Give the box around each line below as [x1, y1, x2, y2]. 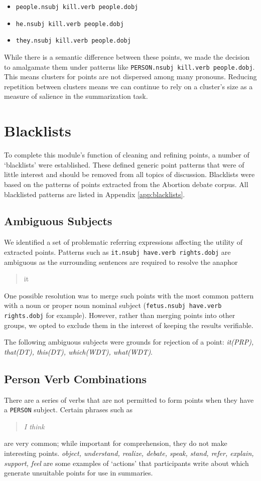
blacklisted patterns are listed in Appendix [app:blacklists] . [4, 189, 185, 199]
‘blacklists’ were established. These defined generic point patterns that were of [4, 159, 244, 170]
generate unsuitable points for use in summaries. [4, 467, 153, 478]
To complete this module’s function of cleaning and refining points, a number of [4, 149, 249, 160]
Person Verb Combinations [4, 371, 147, 386]
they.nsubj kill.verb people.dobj [16, 37, 131, 45]
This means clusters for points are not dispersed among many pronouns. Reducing [4, 71, 257, 82]
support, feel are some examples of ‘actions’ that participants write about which [4, 457, 249, 468]
